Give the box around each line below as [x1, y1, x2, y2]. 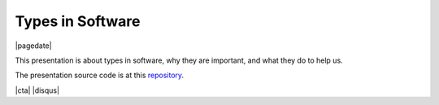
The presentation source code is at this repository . [15, 70, 185, 81]
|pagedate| [15, 41, 52, 50]
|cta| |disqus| [15, 85, 60, 95]
